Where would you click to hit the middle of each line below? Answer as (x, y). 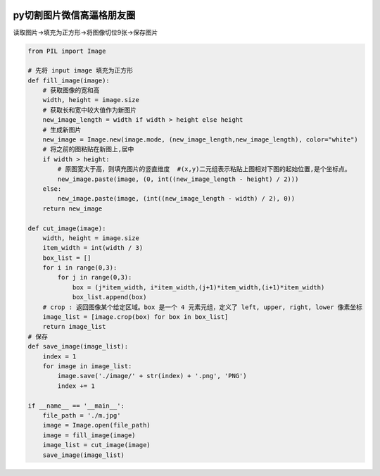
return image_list (74, 327)
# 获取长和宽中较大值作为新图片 (90, 110)
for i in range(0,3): (80, 268)
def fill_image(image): (69, 80)
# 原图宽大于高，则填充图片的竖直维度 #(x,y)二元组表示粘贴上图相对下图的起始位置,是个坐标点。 (204, 169)
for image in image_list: (87, 366)
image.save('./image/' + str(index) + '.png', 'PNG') (152, 376)
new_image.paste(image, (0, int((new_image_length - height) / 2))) (178, 179)
